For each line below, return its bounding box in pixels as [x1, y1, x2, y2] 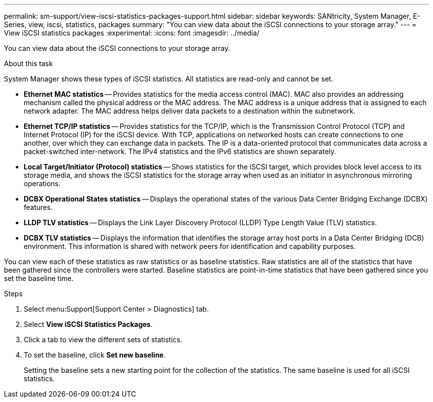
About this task [4, 59, 53, 68]
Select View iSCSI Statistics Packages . [24, 320, 153, 328]
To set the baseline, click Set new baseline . [24, 351, 166, 359]
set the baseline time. [4, 274, 74, 282]
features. [24, 203, 53, 211]
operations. [24, 179, 61, 188]
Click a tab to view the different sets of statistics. [24, 335, 182, 344]
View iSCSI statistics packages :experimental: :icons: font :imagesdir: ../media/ [4, 29, 260, 37]
